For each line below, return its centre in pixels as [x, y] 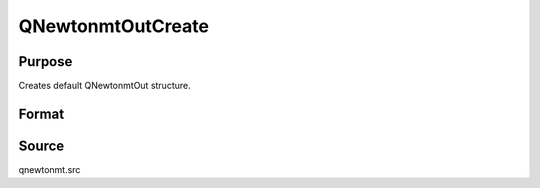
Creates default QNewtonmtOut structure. [104, 86]
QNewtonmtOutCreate [114, 26]
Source [41, 145]
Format [41, 113]
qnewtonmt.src [49, 169]
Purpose [45, 61]
